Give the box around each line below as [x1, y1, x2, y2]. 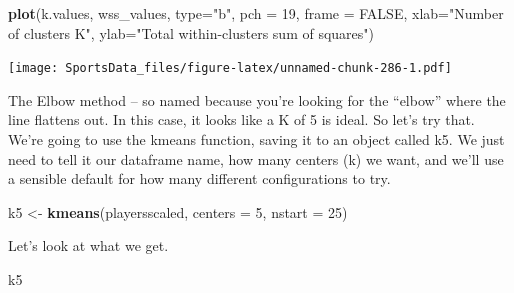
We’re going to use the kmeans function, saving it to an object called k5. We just [8, 129, 505, 150]
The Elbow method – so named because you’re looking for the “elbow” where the [8, 89, 506, 110]
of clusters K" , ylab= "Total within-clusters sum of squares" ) [8, 22, 374, 43]
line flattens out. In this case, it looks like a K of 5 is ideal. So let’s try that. [8, 109, 475, 130]
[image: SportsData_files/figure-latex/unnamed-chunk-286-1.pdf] [8, 61, 452, 76]
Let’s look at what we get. [8, 235, 169, 256]
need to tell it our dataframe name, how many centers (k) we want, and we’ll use [8, 148, 504, 169]
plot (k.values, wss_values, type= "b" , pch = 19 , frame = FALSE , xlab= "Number [8, 3, 504, 23]
